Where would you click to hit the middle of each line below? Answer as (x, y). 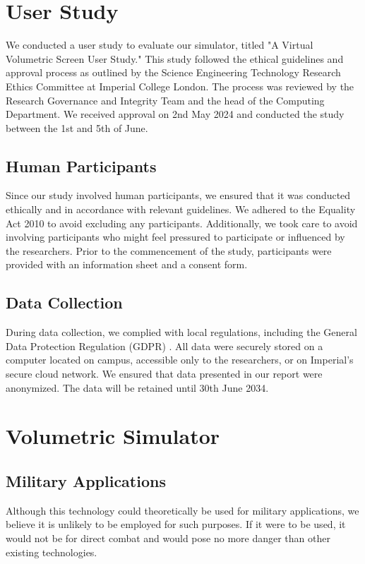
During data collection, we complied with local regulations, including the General (181, 332)
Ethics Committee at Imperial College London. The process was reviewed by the (180, 86)
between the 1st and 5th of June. (77, 127)
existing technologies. (52, 552)
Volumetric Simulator (113, 436)
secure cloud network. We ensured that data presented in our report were (164, 374)
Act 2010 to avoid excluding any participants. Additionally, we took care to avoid (182, 223)
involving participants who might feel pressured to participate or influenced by (175, 237)
